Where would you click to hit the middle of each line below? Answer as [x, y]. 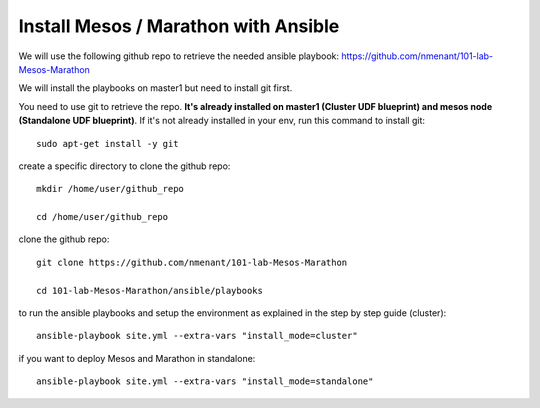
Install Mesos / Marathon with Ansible [179, 26]
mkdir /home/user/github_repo [110, 189]
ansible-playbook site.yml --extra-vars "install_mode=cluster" [197, 336]
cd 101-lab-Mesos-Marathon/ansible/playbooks [150, 290]
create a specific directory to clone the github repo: [124, 166]
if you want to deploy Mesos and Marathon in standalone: [137, 358]
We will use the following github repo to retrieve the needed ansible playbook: [179, 56]
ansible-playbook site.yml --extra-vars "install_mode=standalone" [205, 381]
